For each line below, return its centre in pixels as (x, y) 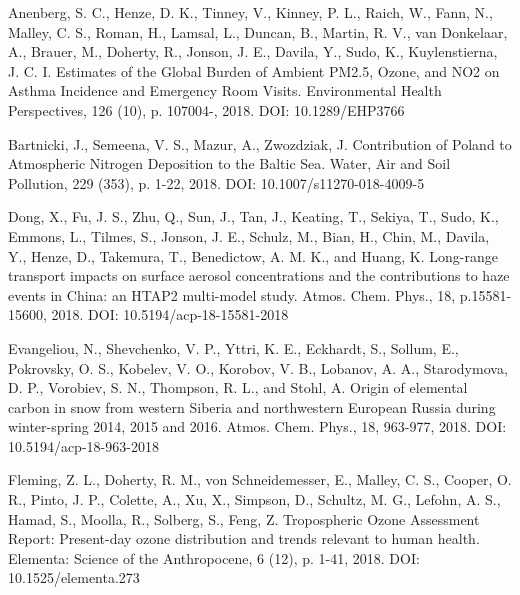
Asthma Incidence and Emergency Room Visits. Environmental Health (225, 90)
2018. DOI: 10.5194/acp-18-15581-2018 (170, 314)
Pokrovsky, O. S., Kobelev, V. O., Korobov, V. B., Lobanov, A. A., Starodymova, (258, 367)
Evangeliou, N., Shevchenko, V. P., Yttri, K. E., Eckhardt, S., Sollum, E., (233, 347)
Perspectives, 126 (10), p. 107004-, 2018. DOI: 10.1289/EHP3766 (206, 109)
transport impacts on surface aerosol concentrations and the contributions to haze (259, 275)
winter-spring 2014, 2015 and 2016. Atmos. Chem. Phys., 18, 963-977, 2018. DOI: (257, 426)
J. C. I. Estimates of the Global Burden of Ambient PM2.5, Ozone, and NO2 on (254, 70)
